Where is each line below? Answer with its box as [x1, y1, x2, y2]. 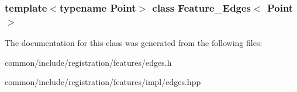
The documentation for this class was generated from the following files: [5, 37, 263, 49]
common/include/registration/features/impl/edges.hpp [5, 76, 201, 88]
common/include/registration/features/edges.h [5, 56, 172, 68]
